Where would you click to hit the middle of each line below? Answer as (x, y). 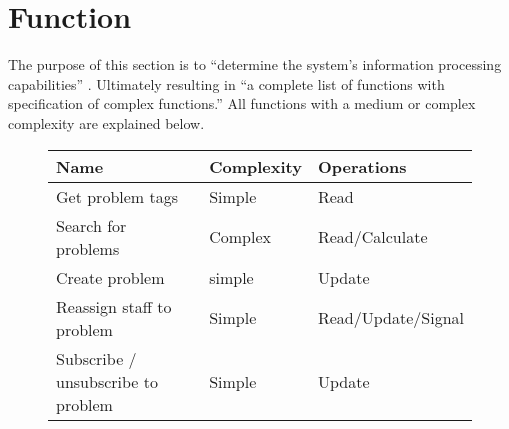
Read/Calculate (372, 236)
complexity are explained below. (106, 122)
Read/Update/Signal (390, 317)
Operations (362, 166)
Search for (91, 225)
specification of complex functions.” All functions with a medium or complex (242, 103)
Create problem (110, 277)
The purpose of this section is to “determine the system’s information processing (255, 64)
